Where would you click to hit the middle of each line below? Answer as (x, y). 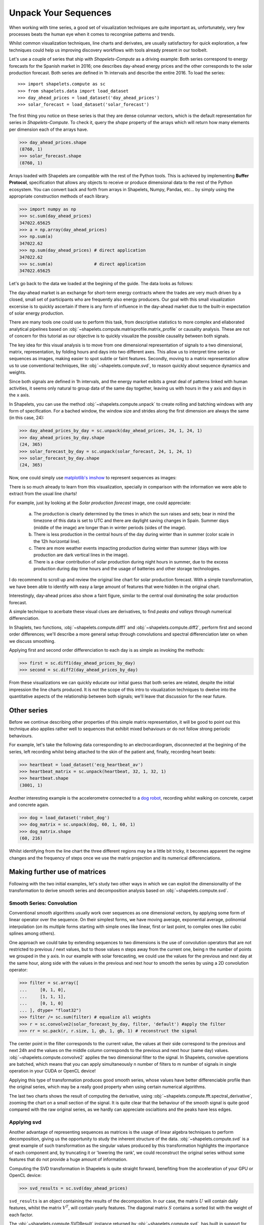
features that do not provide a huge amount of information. (68, 1159)
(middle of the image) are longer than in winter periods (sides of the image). (110, 527)
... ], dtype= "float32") (50, 1010)
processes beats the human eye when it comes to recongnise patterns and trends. (92, 34)
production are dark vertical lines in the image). (81, 555)
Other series (28, 710)
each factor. (21, 1215)
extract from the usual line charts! (43, 494)
